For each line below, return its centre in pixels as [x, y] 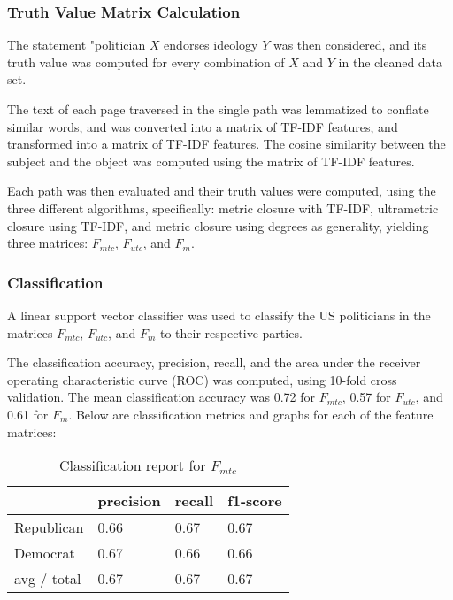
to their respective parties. [231, 332]
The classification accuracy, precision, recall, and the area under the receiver [214, 362]
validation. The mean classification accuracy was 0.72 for [161, 397]
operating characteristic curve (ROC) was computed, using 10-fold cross [202, 379]
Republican [49, 527]
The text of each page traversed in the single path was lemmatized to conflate [218, 109]
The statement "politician [77, 45]
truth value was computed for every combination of [146, 62]
